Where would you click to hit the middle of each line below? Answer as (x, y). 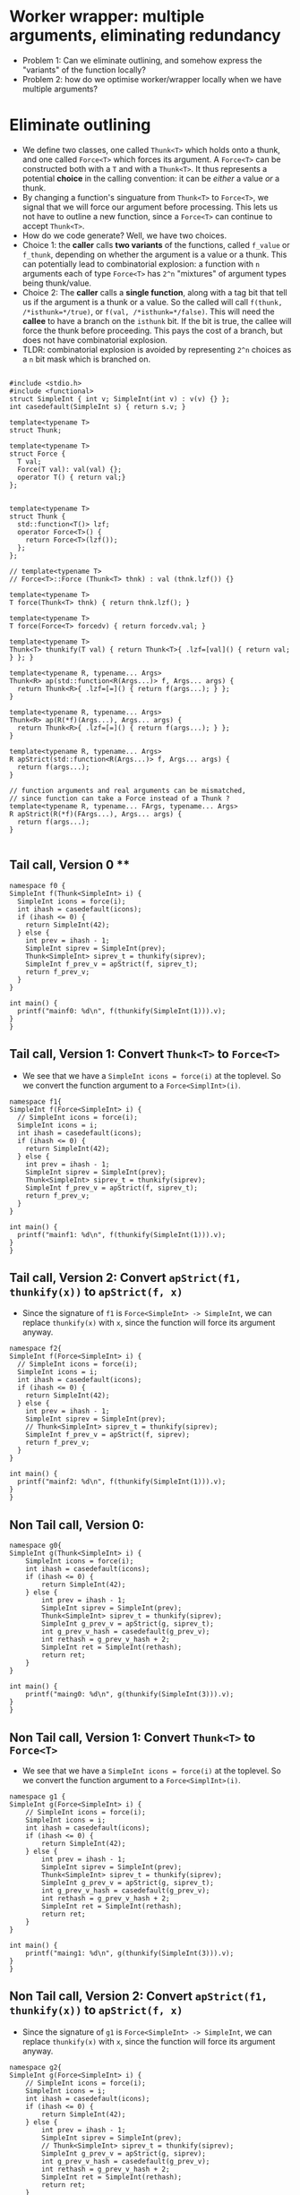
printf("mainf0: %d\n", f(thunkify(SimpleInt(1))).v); (122, 1011)
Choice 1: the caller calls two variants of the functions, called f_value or (156, 244)
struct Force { (38, 454)
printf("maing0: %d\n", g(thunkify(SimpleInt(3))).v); (130, 1695)
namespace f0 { (38, 885)
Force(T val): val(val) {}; (70, 469)
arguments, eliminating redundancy (145, 35)
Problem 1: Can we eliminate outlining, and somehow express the (142, 60)
